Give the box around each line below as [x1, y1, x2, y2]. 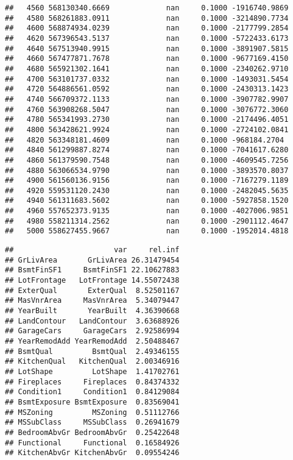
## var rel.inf [5, 246, 180, 255]
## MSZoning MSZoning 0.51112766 [5, 408, 180, 417]
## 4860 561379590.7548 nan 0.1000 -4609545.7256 [5, 155, 289, 165]
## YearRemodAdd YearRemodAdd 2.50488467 [5, 337, 180, 345]
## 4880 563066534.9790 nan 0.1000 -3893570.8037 [5, 166, 289, 175]
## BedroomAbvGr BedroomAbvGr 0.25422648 [5, 428, 180, 437]
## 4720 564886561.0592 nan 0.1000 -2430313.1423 [5, 85, 289, 94]
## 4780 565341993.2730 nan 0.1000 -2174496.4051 [5, 115, 289, 124]
